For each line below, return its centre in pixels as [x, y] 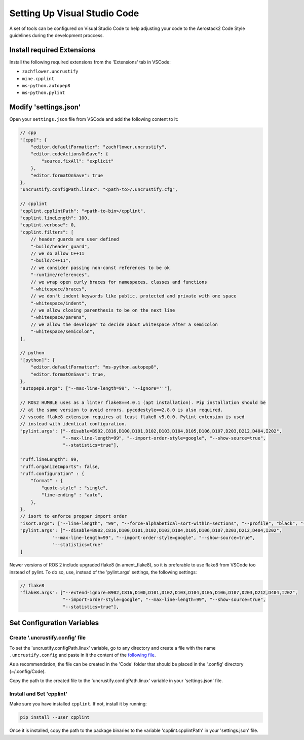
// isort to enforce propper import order [73, 516]
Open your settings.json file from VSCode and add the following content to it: [94, 119]
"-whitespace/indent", [59, 303]
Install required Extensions [52, 50]
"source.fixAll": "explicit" [78, 161]
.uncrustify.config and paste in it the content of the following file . [83, 655]
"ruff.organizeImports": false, [60, 466]
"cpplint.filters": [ [47, 232]
